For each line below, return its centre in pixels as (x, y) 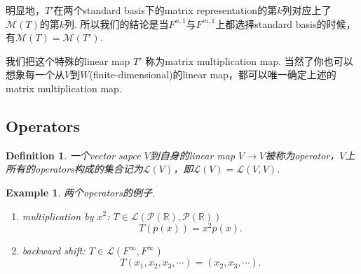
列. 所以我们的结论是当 (117, 23)
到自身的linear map (192, 155)
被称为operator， (302, 155)
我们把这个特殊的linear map (68, 60)
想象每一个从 (35, 74)
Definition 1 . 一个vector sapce (73, 155)
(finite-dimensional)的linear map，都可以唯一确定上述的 (213, 74)
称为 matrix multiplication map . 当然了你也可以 (249, 60)
